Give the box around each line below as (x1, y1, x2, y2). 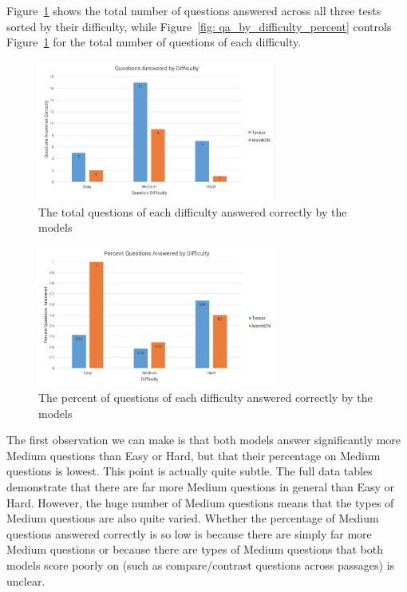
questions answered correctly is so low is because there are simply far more (6, 525, 372, 542)
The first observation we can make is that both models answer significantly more (6, 431, 401, 448)
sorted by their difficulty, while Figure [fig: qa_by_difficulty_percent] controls (6, 18, 392, 34)
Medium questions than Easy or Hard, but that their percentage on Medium (6, 447, 381, 463)
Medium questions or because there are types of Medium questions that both (6, 541, 383, 558)
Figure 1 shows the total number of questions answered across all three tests (6, 2, 381, 18)
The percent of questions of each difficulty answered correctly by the (38, 389, 373, 406)
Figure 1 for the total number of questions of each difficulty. (6, 34, 302, 50)
